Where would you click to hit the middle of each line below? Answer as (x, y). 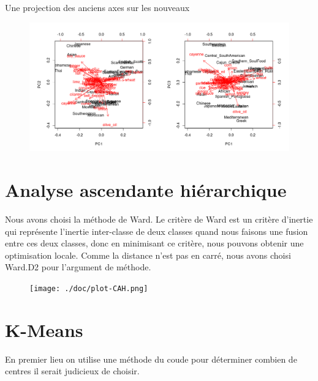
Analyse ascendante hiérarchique (146, 190)
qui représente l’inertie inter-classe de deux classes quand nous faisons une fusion (157, 231)
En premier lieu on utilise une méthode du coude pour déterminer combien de (151, 359)
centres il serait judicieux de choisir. (72, 371)
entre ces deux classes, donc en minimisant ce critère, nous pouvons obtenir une (154, 243)
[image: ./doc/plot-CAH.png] (89, 289)
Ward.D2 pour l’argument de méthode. (78, 267)
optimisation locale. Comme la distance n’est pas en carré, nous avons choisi (148, 255)
